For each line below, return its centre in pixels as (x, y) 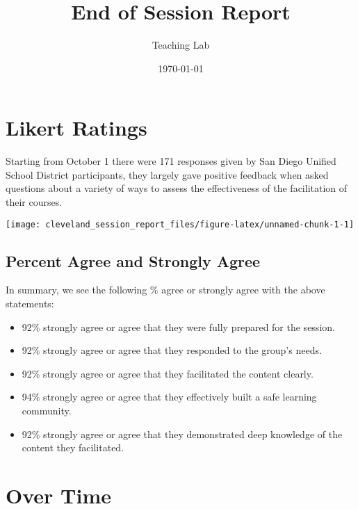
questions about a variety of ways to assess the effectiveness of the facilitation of (177, 188)
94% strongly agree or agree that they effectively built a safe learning (169, 397)
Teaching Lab (181, 45)
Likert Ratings (76, 128)
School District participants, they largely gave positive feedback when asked (167, 174)
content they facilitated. (73, 447)
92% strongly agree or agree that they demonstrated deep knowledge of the (182, 434)
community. (47, 411)
